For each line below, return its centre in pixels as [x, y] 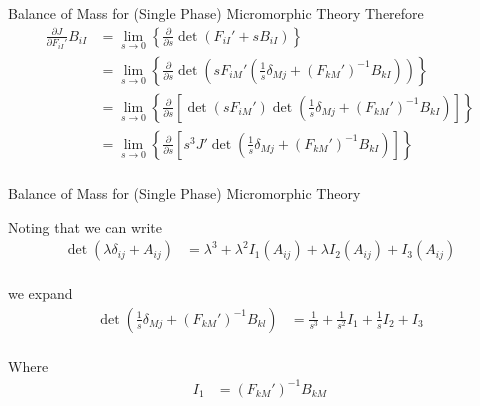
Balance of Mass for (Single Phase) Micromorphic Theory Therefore [216, 13]
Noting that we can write [85, 226]
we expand [40, 293]
